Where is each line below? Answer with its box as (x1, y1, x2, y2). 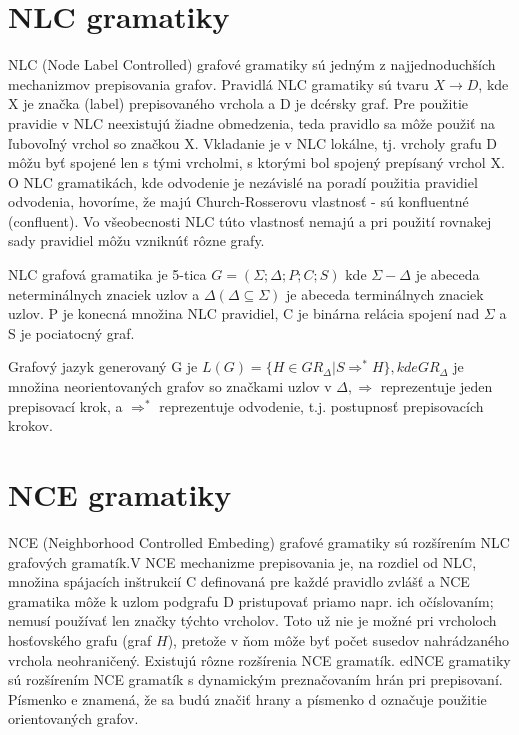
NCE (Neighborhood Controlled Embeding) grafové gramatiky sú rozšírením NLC (8, 531, 510, 552)
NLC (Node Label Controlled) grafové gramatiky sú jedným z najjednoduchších (8, 54, 496, 75)
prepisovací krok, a (8, 395, 123, 416)
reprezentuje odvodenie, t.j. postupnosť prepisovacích (159, 395, 484, 416)
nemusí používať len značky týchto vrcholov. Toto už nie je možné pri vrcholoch (8, 610, 497, 631)
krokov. (8, 415, 53, 436)
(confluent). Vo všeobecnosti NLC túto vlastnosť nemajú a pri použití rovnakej (8, 210, 492, 231)
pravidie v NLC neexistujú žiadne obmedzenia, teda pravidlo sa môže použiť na (8, 112, 495, 133)
